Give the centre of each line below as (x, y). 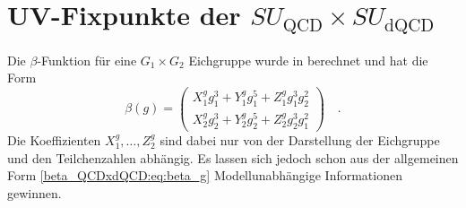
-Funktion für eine (87, 60)
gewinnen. (35, 192)
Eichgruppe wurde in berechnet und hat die (308, 60)
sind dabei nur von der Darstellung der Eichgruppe (300, 139)
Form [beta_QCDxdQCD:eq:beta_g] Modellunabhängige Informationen (205, 175)
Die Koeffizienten (54, 139)
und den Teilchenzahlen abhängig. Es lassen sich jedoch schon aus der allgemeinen (233, 157)
